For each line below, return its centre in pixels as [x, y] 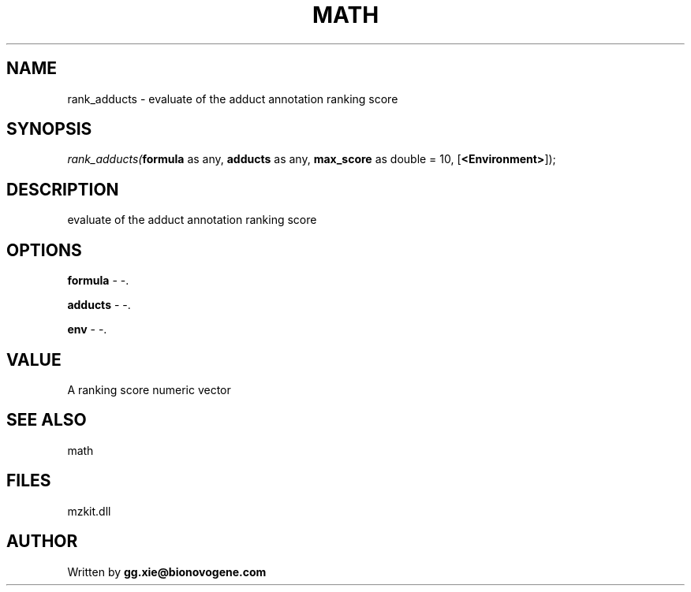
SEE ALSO [47, 420]
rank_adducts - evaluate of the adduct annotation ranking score [233, 99]
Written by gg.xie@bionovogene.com [167, 572]
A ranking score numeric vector [149, 389]
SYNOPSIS [49, 129]
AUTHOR [42, 542]
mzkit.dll [89, 511]
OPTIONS [44, 250]
